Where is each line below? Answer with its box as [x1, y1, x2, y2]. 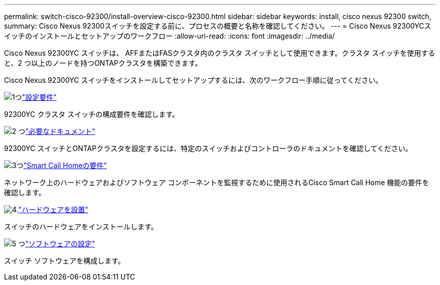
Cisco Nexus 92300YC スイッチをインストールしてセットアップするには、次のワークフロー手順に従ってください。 [4, 76, 383, 84]
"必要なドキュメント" [25, 127, 95, 135]
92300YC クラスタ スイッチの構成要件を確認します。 [4, 110, 179, 118]
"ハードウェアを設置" [18, 205, 88, 214]
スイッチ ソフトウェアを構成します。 [4, 256, 125, 265]
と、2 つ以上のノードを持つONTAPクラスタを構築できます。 [4, 59, 202, 67]
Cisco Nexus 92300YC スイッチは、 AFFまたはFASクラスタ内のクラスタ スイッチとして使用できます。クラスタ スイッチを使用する [4, 49, 435, 57]
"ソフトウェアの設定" [25, 239, 95, 248]
